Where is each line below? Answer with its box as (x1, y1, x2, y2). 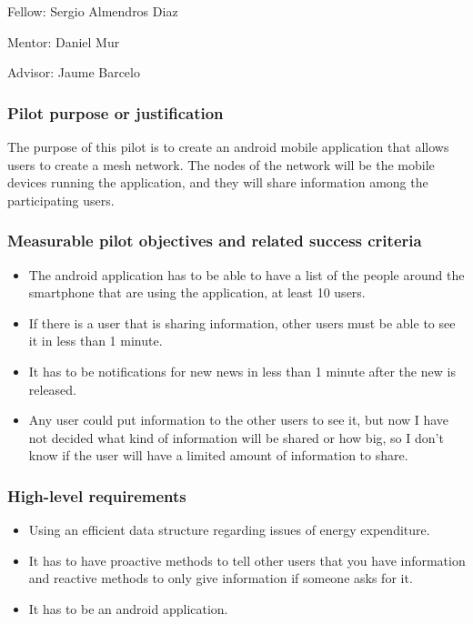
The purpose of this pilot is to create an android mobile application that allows (7, 137, 449, 156)
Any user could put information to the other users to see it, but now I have (28, 410, 449, 429)
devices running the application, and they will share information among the (7, 173, 428, 192)
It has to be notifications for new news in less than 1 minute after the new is (28, 361, 456, 380)
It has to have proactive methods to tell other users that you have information (28, 550, 466, 569)
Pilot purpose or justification (7, 101, 224, 124)
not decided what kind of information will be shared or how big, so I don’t (28, 428, 444, 447)
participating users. (7, 190, 115, 209)
